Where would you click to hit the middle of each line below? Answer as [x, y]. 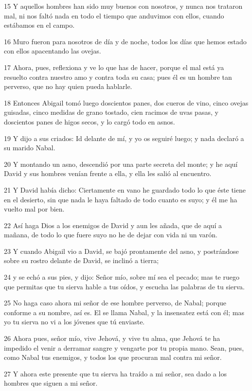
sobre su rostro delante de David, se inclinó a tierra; [81, 260]
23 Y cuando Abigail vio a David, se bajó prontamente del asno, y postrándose [121, 251]
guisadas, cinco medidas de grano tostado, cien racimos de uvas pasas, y [111, 112]
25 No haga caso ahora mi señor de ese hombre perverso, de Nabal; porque [115, 303]
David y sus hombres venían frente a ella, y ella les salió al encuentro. [108, 173]
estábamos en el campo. [39, 25]
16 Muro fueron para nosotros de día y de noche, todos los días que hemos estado [125, 41]
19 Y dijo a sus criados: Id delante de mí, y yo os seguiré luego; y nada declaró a [124, 138]
